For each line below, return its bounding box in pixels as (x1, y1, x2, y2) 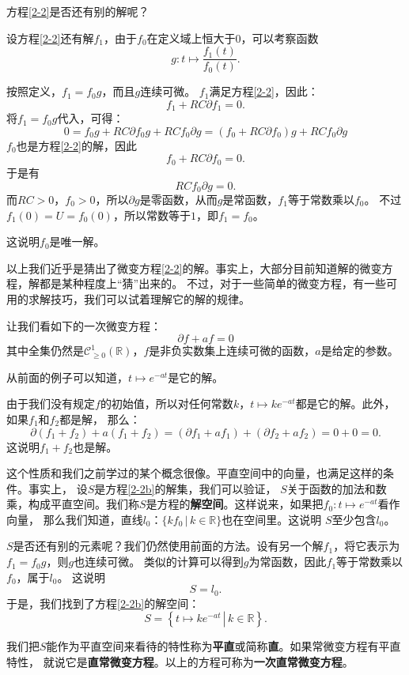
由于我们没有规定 (6, 395, 95, 412)
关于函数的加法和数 (286, 480, 387, 496)
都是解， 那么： (59, 410, 141, 427)
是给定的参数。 (320, 342, 399, 359)
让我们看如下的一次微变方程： (6, 317, 161, 334)
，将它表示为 (333, 537, 400, 554)
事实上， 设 (28, 480, 88, 496)
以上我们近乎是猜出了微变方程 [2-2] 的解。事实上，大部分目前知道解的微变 (6, 259, 382, 276)
